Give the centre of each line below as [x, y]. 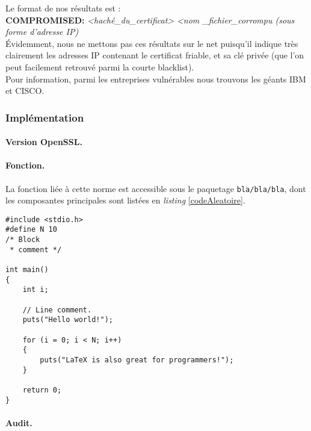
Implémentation [45, 117]
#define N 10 [31, 230]
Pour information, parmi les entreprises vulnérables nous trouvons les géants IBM [156, 79]
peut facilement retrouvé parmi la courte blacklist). [100, 67]
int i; [35, 290]
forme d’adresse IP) [42, 32]
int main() [27, 270]
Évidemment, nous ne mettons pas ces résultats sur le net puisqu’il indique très [152, 43]
